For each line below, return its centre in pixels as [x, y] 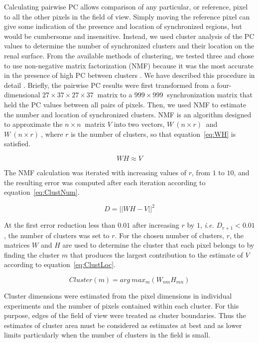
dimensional [22, 95]
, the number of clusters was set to [57, 235]
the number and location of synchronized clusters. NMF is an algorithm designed [128, 114]
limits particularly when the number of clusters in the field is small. [107, 335]
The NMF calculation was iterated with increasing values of [95, 172]
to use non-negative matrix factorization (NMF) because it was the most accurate [129, 65]
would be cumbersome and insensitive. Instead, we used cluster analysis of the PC [129, 36]
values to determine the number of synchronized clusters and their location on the [129, 46]
